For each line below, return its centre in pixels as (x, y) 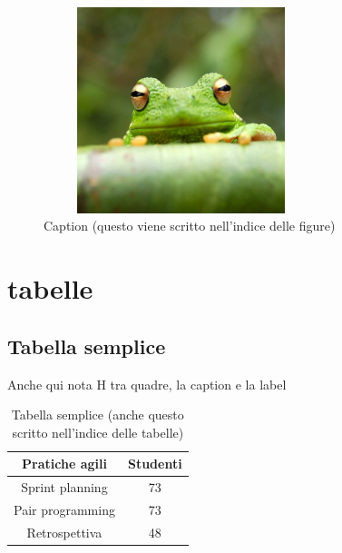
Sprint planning (64, 487)
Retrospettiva (64, 532)
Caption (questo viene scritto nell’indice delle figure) (190, 226)
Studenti (155, 464)
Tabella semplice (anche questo (98, 415)
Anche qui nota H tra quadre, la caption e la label (147, 384)
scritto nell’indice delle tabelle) (98, 432)
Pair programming (64, 509)
